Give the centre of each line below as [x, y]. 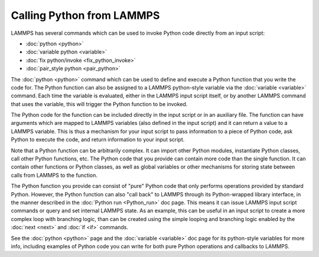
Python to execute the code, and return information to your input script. [98, 140]
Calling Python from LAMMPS [85, 15]
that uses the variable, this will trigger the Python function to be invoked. [99, 104]
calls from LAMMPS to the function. [54, 175]
